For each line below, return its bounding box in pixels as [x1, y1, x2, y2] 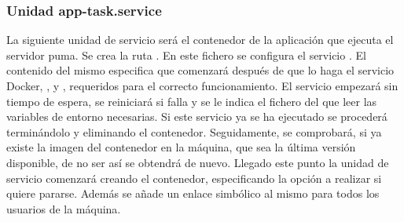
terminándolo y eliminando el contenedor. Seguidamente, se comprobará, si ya [6, 123, 382, 140]
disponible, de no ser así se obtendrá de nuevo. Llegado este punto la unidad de [6, 154, 389, 170]
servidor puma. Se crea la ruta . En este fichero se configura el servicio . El [6, 46, 366, 63]
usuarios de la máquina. [6, 200, 121, 217]
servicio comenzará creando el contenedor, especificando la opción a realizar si [6, 169, 382, 186]
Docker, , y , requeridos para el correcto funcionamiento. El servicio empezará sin [6, 78, 398, 93]
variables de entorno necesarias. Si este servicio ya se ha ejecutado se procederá [6, 108, 387, 125]
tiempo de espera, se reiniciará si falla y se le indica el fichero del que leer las [6, 93, 377, 109]
